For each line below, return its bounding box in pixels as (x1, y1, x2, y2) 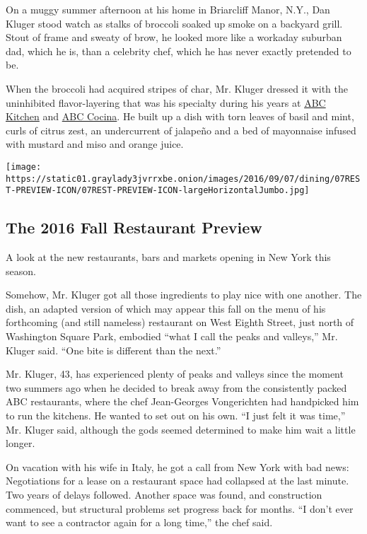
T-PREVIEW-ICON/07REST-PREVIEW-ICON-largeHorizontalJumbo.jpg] (6, 185, 310, 196)
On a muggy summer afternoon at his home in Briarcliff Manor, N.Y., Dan (6, 2, 330, 16)
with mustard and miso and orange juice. (6, 137, 184, 151)
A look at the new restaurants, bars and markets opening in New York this (6, 250, 331, 265)
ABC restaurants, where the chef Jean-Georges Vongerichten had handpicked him (6, 394, 359, 409)
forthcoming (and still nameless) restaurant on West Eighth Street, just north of (6, 315, 354, 330)
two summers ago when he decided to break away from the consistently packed (6, 380, 347, 395)
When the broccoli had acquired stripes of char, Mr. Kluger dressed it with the (6, 81, 348, 95)
